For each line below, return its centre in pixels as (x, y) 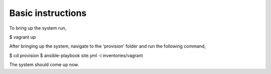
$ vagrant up (23, 37)
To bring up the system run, (38, 28)
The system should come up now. (44, 64)
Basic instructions (48, 13)
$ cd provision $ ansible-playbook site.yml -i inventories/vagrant (76, 55)
